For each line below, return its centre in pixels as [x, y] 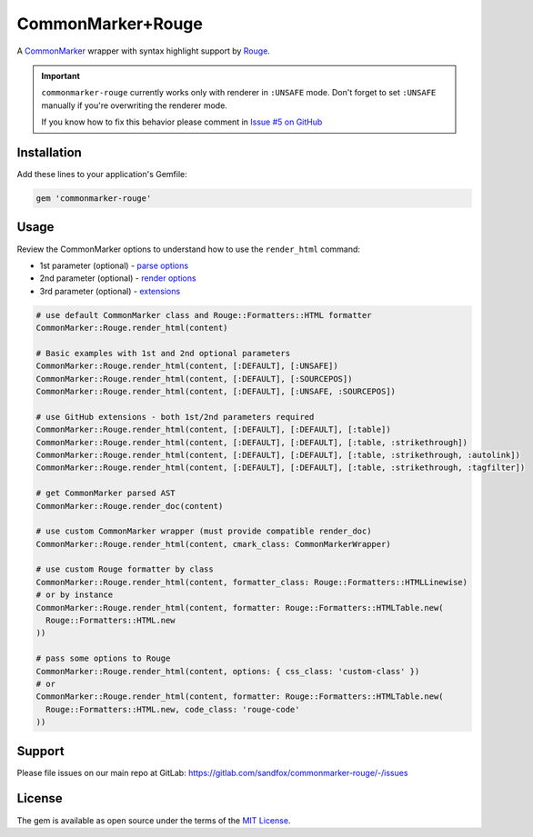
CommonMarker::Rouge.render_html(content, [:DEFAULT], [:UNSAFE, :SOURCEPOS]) [216, 391]
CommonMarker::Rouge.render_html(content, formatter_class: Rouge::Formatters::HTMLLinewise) [252, 582]
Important [61, 75]
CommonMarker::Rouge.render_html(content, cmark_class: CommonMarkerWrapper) [213, 544]
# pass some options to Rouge [103, 658]
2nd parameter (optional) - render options [118, 278]
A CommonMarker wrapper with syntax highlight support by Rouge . [143, 51]
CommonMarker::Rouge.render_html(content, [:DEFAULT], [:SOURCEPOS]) [194, 379]
